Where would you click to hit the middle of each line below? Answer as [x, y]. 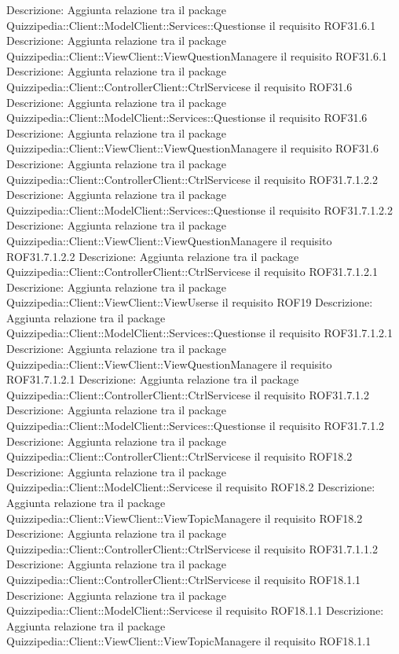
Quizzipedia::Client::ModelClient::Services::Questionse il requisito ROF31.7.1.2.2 [199, 209]
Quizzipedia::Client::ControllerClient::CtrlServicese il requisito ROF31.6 [179, 86]
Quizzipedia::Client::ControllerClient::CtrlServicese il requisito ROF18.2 [179, 456]
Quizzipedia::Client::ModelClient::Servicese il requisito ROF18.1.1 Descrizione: [195, 610]
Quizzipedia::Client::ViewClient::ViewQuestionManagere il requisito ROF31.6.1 [197, 55]
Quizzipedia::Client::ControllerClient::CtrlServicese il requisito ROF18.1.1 [184, 579]
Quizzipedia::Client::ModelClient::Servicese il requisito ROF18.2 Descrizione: [191, 487]
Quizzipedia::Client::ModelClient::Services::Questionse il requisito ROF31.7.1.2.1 [199, 333]
